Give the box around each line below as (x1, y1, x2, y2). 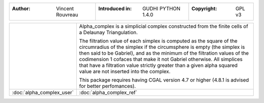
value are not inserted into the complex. (79, 68, 171, 75)
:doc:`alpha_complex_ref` (79, 89, 137, 96)
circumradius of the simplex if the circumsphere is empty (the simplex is (79, 44, 245, 50)
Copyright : (191, 5, 218, 12)
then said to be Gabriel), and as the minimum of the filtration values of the (79, 50, 249, 56)
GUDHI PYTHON (142, 5, 181, 12)
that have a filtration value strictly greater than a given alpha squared (79, 62, 238, 68)
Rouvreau (56, 11, 78, 18)
